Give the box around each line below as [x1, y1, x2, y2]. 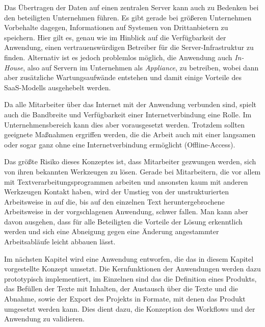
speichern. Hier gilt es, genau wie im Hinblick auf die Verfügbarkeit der [4, 32, 226, 42]
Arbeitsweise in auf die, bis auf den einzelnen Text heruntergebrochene [4, 196, 225, 207]
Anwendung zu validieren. [4, 313, 85, 324]
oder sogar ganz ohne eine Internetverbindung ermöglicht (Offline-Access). [4, 139, 235, 149]
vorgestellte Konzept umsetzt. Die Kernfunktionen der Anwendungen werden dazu [4, 263, 261, 274]
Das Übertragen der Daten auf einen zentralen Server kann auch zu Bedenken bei [4, 2, 259, 12]
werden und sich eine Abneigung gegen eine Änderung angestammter [4, 226, 219, 237]
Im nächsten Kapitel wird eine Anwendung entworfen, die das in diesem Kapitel [4, 253, 254, 264]
